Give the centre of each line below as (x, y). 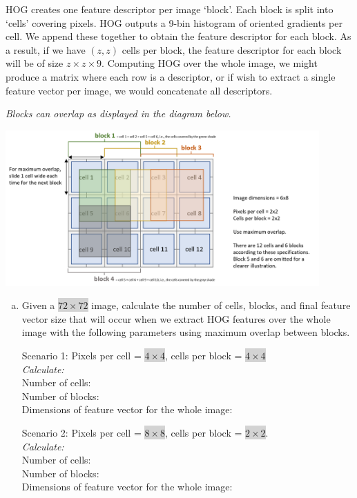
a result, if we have (46, 49)
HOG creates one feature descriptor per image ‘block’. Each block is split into (170, 9)
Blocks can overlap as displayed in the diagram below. (118, 113)
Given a (38, 305)
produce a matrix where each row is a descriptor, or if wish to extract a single (171, 76)
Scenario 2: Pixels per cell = (81, 432)
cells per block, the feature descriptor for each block (232, 49)
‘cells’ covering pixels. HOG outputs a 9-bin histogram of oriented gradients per (174, 22)
